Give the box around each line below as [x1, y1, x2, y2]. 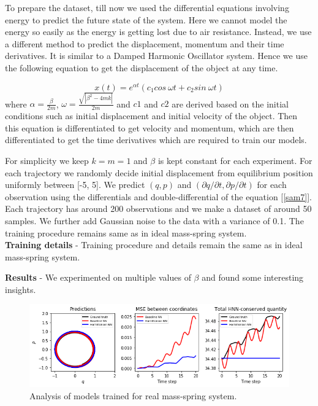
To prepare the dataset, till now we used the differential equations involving [5, 1, 289, 14]
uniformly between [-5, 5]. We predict [5, 178, 145, 191]
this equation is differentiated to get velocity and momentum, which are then [5, 121, 294, 134]
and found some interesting [202, 271, 304, 284]
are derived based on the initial [172, 97, 289, 110]
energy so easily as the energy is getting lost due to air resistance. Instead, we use [5, 25, 312, 38]
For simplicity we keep [5, 154, 89, 166]
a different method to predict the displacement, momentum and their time [5, 37, 284, 50]
